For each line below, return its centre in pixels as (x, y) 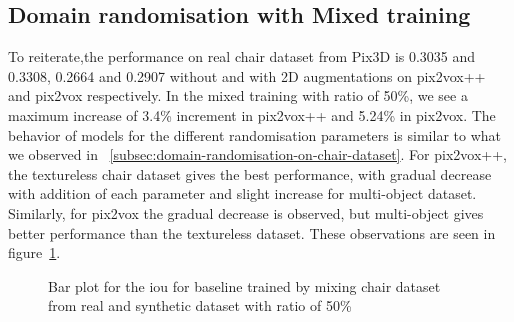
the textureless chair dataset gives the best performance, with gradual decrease (250, 173)
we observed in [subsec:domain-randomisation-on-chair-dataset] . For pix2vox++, (257, 154)
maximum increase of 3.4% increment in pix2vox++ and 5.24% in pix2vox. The (252, 114)
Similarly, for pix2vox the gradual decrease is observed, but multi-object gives (246, 212)
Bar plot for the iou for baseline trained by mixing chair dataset (244, 285)
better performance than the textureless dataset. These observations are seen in (252, 232)
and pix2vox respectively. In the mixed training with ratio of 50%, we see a (238, 95)
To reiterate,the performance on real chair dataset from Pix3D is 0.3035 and (242, 56)
